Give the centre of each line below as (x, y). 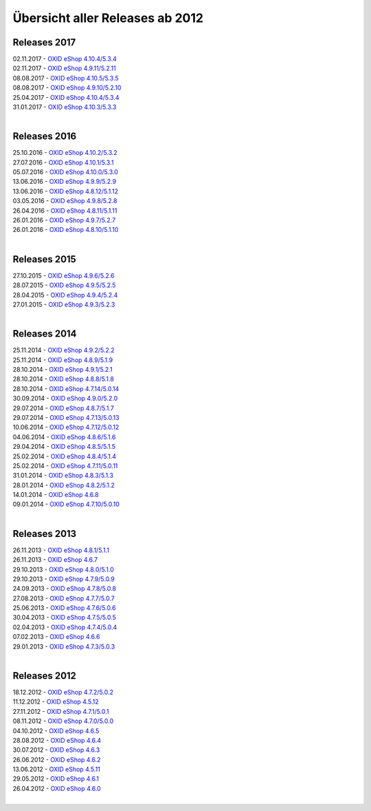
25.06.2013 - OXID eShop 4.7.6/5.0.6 (64, 608)
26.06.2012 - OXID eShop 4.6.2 (57, 759)
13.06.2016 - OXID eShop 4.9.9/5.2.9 (65, 182)
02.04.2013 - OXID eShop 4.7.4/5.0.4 (65, 627)
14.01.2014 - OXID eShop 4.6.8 (56, 495)
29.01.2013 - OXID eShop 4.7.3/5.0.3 (64, 646)
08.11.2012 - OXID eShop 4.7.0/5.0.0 (63, 721)
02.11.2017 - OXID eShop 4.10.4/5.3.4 (65, 59)
